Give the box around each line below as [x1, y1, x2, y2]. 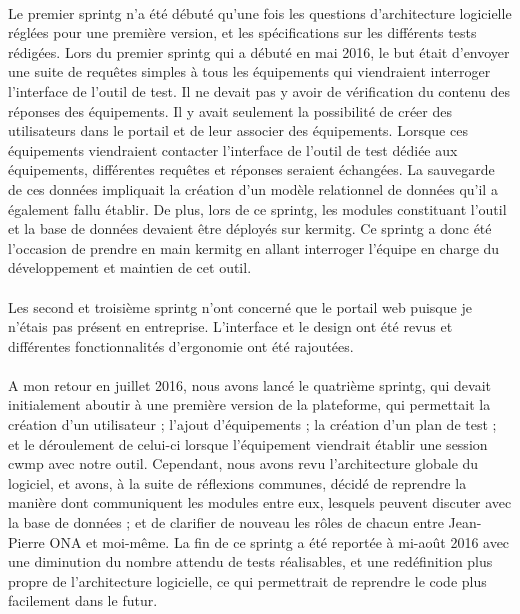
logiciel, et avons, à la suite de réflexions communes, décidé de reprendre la [8, 472, 467, 493]
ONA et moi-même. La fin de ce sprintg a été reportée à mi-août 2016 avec [49, 531, 510, 552]
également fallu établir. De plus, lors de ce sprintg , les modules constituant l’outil [8, 198, 507, 219]
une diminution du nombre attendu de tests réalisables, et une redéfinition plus [8, 551, 493, 572]
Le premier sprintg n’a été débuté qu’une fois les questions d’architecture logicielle [8, 2, 512, 23]
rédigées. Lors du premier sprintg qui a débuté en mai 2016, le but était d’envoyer [8, 41, 510, 62]
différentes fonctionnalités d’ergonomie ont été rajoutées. [8, 335, 354, 356]
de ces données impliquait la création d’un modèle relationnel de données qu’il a [8, 178, 498, 199]
